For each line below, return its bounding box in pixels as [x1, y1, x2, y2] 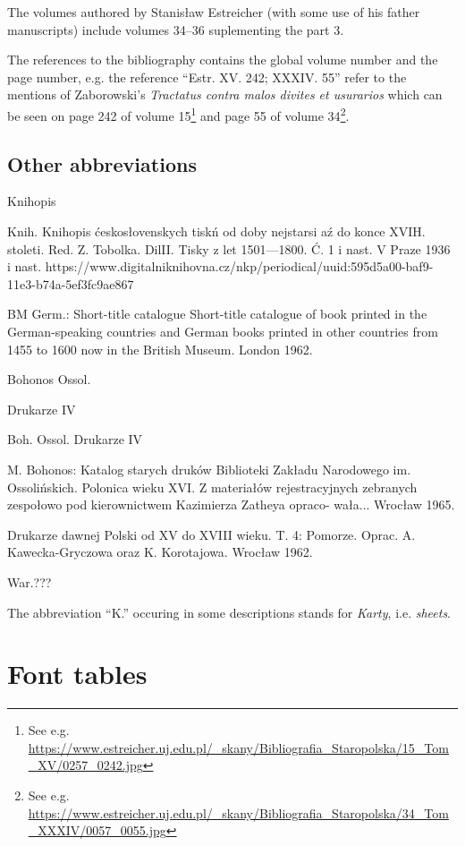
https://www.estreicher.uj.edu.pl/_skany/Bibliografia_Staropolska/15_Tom [28, 738, 449, 756]
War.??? [7, 572, 52, 591]
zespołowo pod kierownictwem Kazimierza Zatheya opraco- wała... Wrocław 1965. [7, 495, 455, 514]
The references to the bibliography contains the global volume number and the [7, 50, 438, 69]
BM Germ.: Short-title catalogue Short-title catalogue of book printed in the [7, 304, 427, 323]
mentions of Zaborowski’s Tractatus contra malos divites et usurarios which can [7, 85, 443, 104]
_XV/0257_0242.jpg [28, 756, 143, 774]
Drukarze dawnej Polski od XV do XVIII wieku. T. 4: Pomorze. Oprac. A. [7, 525, 416, 543]
